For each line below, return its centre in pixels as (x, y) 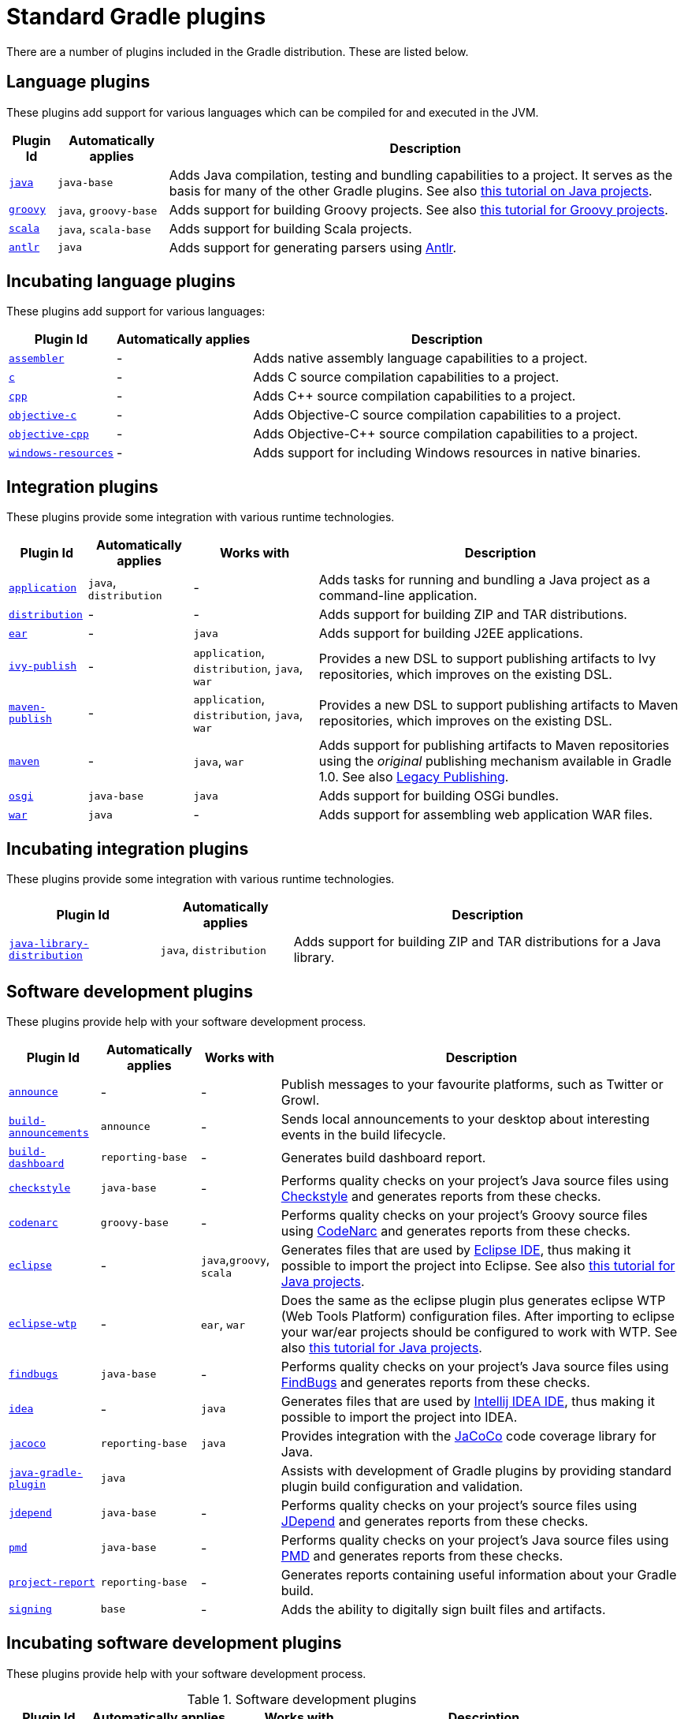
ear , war (223, 1324)
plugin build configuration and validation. (402, 1486)
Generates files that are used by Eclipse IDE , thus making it (456, 1249)
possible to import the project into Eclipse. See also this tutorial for (478, 1265)
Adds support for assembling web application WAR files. (485, 815)
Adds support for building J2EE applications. (451, 634)
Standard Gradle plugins (136, 17)
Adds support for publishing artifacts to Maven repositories (494, 746)
